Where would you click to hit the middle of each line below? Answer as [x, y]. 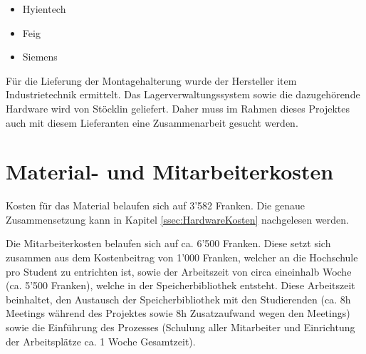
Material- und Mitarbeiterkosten [170, 171]
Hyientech [44, 9]
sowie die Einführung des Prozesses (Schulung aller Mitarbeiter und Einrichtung [181, 327]
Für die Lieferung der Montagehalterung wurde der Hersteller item [151, 80]
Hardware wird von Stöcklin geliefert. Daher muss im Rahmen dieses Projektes [178, 108]
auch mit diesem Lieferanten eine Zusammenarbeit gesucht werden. [152, 122]
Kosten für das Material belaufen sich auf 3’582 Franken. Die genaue [155, 205]
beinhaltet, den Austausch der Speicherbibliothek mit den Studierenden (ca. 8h [178, 299]
